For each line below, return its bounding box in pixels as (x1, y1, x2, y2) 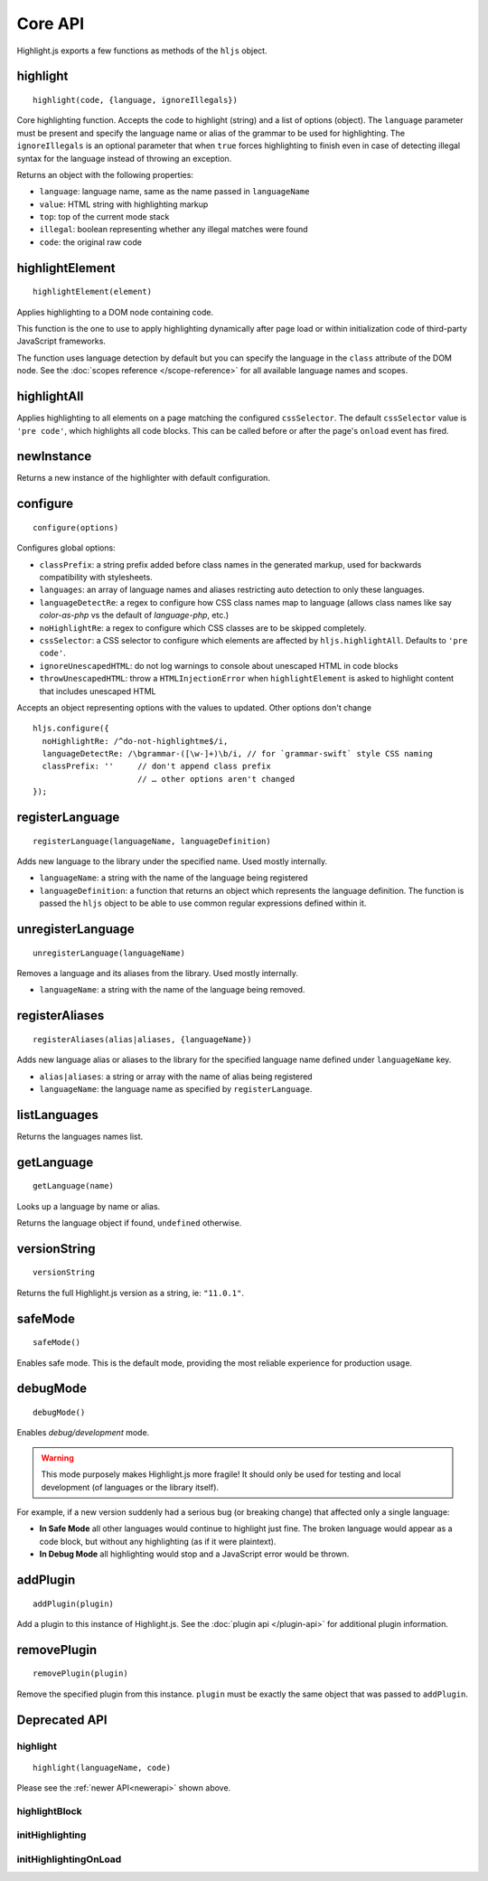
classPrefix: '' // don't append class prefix (42, 761, 271, 772)
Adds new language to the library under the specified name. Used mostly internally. (16, 856, 328, 867)
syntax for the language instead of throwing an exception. (16, 153, 232, 164)
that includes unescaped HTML (39, 685, 156, 696)
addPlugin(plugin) (33, 1598, 115, 1609)
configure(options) (33, 522, 119, 532)
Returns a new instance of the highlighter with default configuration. (16, 473, 271, 484)
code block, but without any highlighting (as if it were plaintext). (39, 1536, 277, 1547)
